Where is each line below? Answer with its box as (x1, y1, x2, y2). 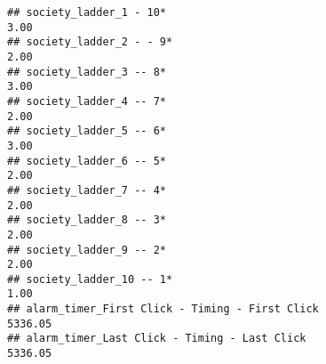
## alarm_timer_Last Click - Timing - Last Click (7, 332, 306, 345)
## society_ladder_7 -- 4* (7, 183, 166, 197)
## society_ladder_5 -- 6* (7, 125, 166, 138)
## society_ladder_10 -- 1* (7, 272, 173, 286)
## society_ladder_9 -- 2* (7, 243, 166, 256)
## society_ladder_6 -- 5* (7, 154, 166, 167)
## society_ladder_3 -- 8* (7, 65, 166, 78)
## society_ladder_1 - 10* (7, 6, 166, 19)
